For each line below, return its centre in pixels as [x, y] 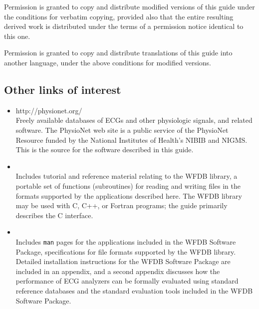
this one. [17, 36]
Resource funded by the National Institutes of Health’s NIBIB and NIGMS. [131, 140]
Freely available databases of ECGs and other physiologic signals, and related [134, 120]
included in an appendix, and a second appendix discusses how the [118, 271]
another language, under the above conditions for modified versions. [108, 62]
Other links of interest [63, 89]
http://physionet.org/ [49, 110]
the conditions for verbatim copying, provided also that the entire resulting [119, 16]
